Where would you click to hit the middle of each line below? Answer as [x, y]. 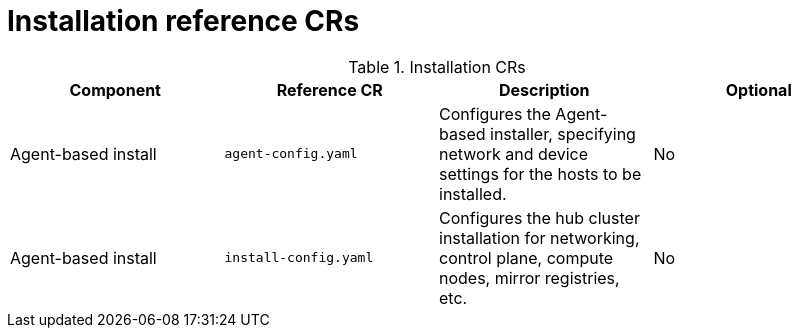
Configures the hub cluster [539, 217]
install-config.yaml [299, 258]
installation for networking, [539, 237]
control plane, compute [526, 257]
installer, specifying [563, 133]
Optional [758, 89]
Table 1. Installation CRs [437, 66]
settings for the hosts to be [540, 173]
